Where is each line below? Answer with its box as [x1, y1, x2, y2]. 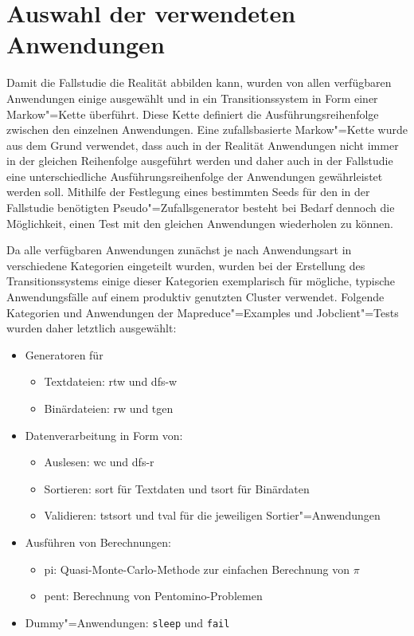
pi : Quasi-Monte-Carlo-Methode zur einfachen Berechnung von [44, 560, 350, 577]
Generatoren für [25, 346, 103, 363]
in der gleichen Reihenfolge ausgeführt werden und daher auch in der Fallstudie [6, 152, 393, 169]
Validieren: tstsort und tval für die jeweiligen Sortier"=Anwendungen [44, 507, 381, 524]
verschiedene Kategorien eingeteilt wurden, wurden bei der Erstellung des [6, 257, 365, 273]
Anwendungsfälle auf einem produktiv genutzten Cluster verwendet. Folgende [6, 289, 385, 305]
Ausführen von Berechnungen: [25, 533, 171, 550]
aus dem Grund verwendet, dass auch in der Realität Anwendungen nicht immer [6, 136, 399, 153]
